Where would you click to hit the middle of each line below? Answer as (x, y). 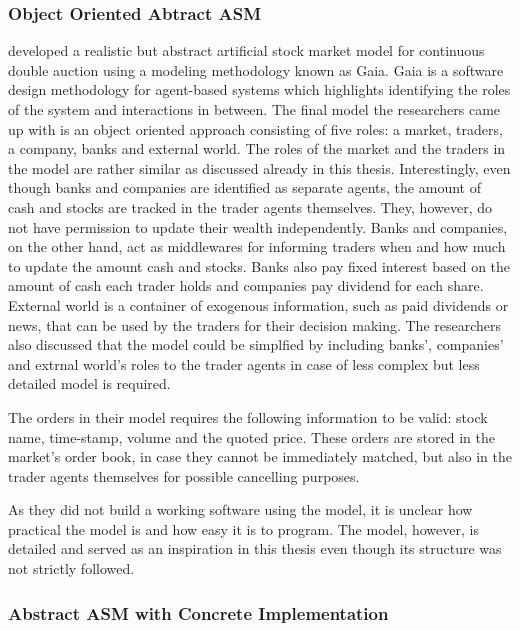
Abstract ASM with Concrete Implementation (198, 612)
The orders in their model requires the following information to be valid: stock (248, 416)
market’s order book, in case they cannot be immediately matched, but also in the (260, 456)
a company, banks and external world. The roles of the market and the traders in (257, 148)
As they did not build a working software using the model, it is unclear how (240, 509)
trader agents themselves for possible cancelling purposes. (184, 475)
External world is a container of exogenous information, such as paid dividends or (258, 304)
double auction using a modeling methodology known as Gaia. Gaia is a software (256, 69)
